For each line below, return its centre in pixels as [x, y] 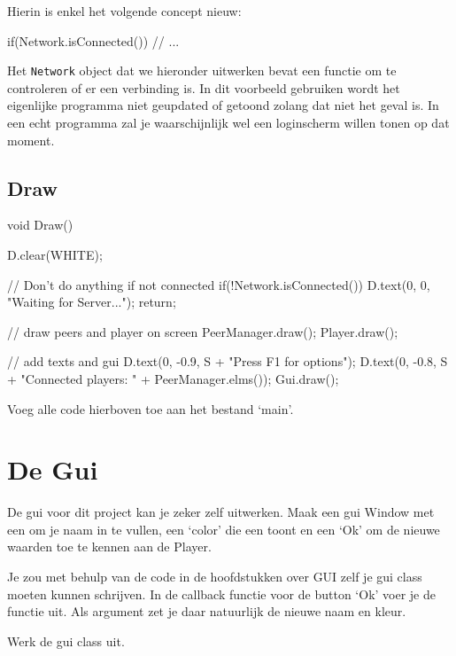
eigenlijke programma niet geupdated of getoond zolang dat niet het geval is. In [223, 105]
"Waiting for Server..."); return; [92, 302]
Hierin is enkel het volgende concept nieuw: [124, 11]
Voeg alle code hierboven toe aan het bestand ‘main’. [151, 408]
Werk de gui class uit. [66, 640]
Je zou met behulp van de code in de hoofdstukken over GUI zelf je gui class [215, 577]
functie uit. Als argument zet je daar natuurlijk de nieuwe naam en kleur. [207, 611]
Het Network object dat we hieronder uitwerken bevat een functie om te [202, 70]
